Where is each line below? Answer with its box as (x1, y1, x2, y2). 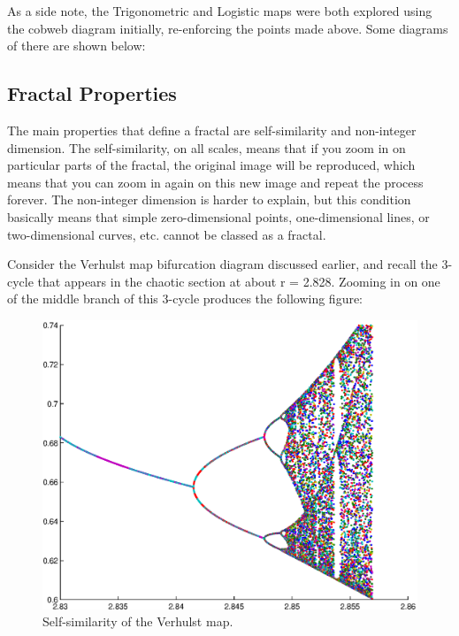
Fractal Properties (7, 80, 177, 107)
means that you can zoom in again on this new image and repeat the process (7, 172, 424, 191)
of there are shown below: (7, 36, 146, 55)
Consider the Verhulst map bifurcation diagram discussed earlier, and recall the (7, 255, 438, 273)
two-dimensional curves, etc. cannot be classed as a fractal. (7, 225, 326, 243)
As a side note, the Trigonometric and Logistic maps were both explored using (7, 2, 432, 19)
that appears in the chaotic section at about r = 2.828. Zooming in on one (37, 272, 440, 290)
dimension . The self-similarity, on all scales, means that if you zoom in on (7, 138, 406, 157)
